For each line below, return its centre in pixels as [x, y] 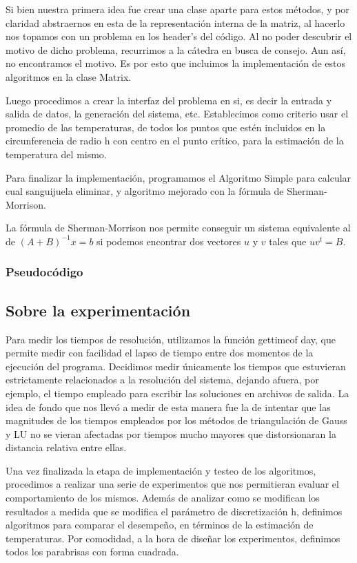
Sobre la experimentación [98, 310]
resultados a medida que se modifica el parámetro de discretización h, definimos [174, 511]
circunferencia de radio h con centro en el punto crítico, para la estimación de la [175, 141]
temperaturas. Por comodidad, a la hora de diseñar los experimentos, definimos [173, 538]
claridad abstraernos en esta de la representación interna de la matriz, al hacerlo [175, 22]
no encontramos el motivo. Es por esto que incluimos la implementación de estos [176, 63]
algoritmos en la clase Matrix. [69, 76]
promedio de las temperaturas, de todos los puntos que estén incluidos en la [166, 127]
